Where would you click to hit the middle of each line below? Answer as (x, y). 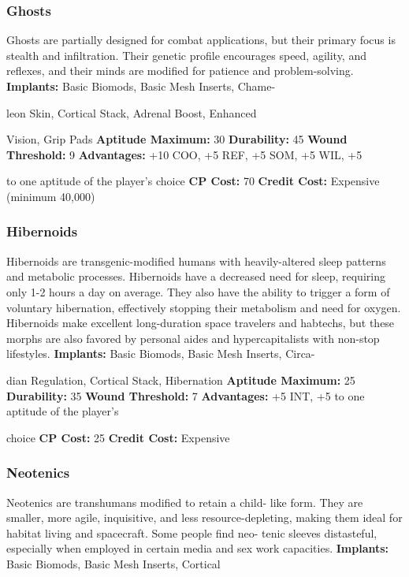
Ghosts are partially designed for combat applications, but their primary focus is (201, 40)
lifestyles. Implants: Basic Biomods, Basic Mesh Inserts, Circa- (161, 354)
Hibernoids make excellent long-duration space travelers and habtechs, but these (201, 323)
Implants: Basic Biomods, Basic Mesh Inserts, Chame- (141, 86)
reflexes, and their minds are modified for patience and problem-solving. (180, 71)
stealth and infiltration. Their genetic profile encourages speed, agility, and (186, 55)
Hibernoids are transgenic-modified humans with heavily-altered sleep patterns (196, 261)
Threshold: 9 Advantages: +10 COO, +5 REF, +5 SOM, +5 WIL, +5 (184, 154)
